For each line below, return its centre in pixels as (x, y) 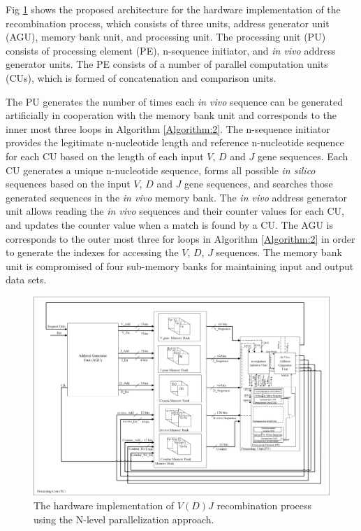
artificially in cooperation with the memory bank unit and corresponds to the (171, 115)
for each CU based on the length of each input (105, 156)
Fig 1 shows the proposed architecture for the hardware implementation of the (173, 9)
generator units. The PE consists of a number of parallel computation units (167, 64)
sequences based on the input (68, 184)
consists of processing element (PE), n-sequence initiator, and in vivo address (171, 50)
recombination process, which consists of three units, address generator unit (168, 23)
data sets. (26, 279)
